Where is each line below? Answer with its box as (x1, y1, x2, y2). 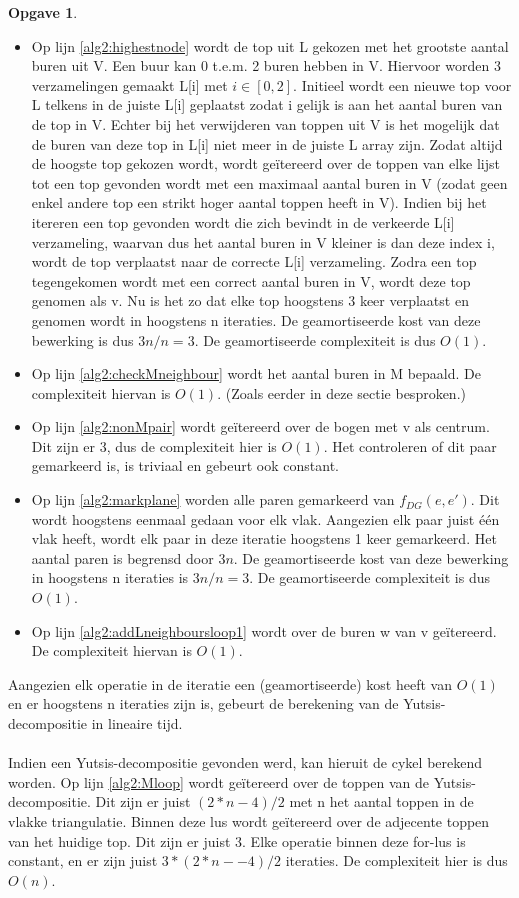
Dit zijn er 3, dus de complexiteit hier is (31, 435, 277, 456)
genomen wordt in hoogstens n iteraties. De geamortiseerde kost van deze (31, 309, 481, 330)
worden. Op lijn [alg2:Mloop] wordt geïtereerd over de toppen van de (8, 771, 430, 792)
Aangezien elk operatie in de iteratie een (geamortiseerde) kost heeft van (8, 673, 452, 694)
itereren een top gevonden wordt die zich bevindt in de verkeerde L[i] (31, 211, 455, 232)
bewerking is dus (31, 329, 134, 350)
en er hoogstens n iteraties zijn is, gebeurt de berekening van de (8, 693, 399, 714)
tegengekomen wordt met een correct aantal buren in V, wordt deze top (31, 270, 471, 291)
